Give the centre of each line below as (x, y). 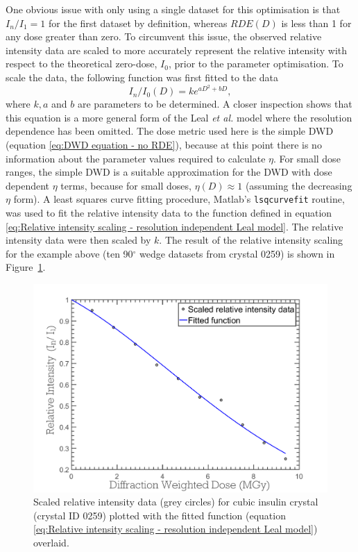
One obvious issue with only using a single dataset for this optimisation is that (173, 9)
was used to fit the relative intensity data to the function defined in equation (169, 213)
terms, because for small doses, (126, 185)
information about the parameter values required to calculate (136, 158)
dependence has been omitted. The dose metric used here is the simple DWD (170, 131)
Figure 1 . (26, 267)
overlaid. (51, 543)
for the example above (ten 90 (69, 253)
